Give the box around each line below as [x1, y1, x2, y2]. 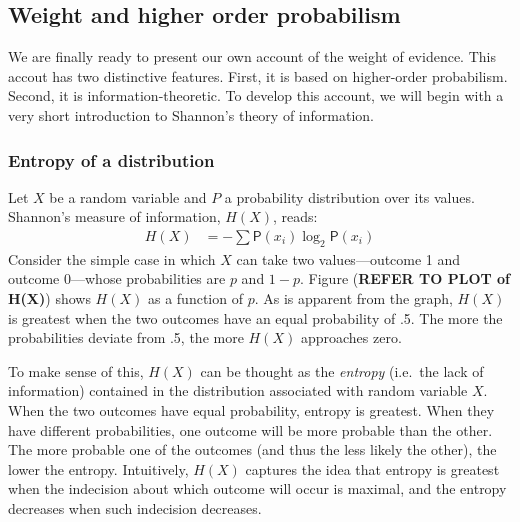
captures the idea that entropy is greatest [245, 458, 500, 479]
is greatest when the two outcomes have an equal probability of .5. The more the [8, 307, 503, 328]
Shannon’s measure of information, [8, 206, 221, 227]
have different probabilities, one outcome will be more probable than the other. [8, 419, 493, 440]
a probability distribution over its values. [224, 186, 475, 207]
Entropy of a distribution [8, 147, 215, 172]
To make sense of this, [8, 360, 144, 381]
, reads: [272, 206, 318, 227]
